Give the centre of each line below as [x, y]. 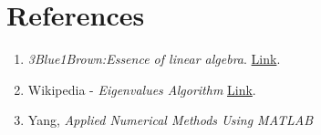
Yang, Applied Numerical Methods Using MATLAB [171, 120]
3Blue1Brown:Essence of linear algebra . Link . [154, 59]
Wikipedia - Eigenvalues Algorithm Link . [142, 89]
